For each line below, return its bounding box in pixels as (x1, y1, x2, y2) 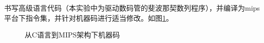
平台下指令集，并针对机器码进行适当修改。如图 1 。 (4, 12, 173, 23)
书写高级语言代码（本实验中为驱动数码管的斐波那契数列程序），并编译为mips (4, 3, 260, 13)
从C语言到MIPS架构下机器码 (25, 29, 120, 40)
